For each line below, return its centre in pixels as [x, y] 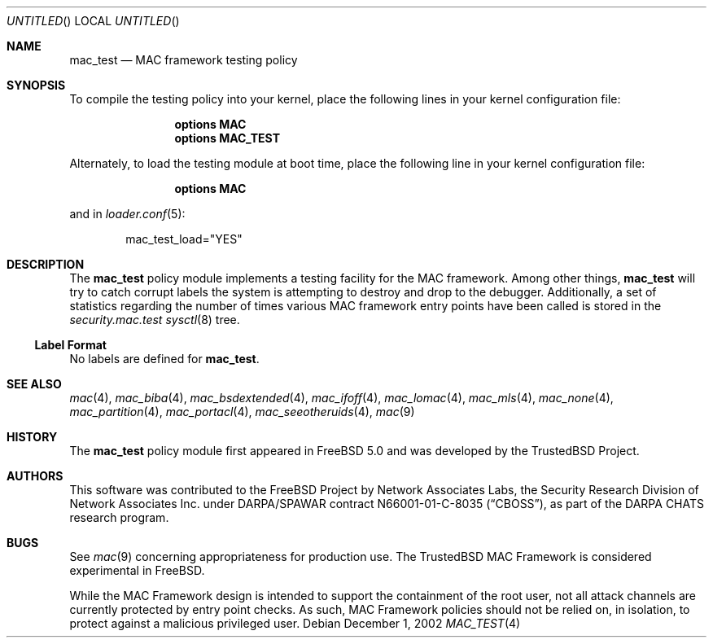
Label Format [70, 345]
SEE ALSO [34, 384]
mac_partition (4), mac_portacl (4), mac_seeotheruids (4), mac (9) [242, 412]
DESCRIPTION [46, 264]
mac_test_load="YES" [184, 239]
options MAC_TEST [227, 138]
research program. [119, 517]
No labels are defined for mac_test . [164, 359]
